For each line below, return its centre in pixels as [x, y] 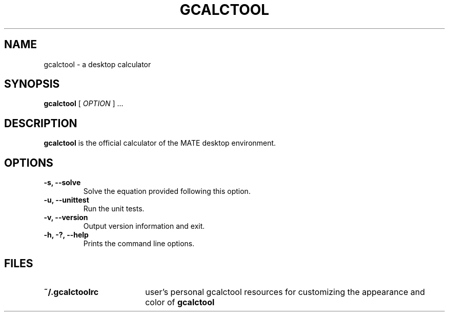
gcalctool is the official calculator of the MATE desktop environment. [160, 143]
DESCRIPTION [41, 123]
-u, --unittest [66, 200]
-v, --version [66, 218]
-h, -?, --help [66, 235]
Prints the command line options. [139, 244]
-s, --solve [62, 183]
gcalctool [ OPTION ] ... [84, 104]
